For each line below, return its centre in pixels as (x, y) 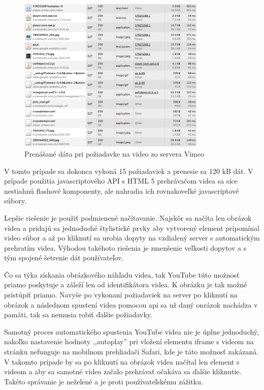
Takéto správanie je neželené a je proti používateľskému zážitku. (104, 381)
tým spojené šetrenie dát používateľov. (64, 258)
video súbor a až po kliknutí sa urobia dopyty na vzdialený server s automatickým (132, 238)
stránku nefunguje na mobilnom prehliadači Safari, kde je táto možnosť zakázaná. (131, 352)
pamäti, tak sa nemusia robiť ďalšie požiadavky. (78, 314)
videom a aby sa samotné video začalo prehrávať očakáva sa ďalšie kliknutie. (123, 371)
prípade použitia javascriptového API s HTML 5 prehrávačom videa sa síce (121, 181)
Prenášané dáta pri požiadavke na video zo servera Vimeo (114, 153)
